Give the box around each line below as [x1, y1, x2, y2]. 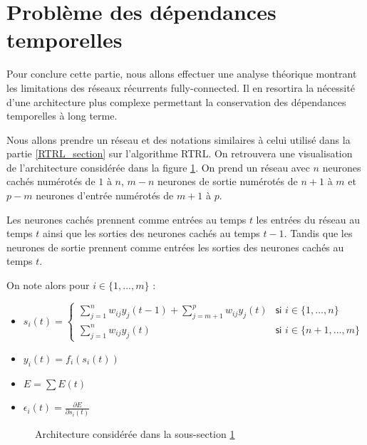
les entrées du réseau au [256, 211, 360, 226]
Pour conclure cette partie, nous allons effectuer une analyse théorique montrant [6, 66, 357, 81]
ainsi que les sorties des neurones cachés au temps [43, 226, 260, 241]
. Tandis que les [284, 226, 353, 241]
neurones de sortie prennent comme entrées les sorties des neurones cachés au [6, 239, 344, 254]
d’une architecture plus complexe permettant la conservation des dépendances [6, 94, 346, 109]
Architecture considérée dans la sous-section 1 [35, 426, 235, 441]
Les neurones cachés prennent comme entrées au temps [6, 211, 247, 226]
